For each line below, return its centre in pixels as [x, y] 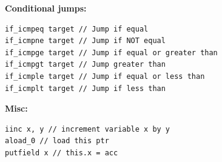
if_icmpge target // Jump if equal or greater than [111, 52]
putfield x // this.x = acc [62, 153]
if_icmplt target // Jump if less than [85, 88]
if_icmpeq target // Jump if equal [77, 29]
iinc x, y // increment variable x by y [88, 129]
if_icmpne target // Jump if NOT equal [85, 41]
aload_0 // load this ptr [57, 141]
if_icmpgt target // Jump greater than [85, 65]
